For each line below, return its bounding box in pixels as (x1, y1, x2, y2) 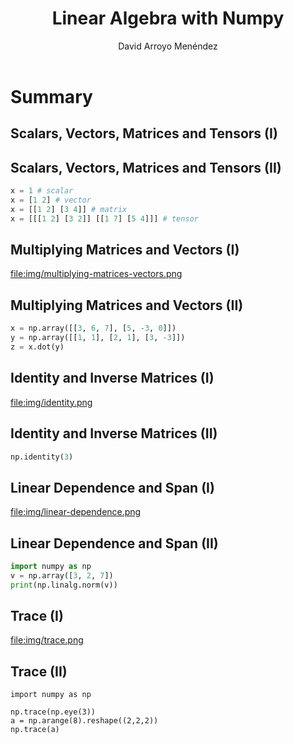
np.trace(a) (10, 725, 60, 735)
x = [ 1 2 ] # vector (10, 195, 92, 206)
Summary (10, 85, 93, 108)
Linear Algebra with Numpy (51, 7, 285, 30)
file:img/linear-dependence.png (10, 506, 142, 518)
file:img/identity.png (10, 396, 93, 408)
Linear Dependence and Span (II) (10, 535, 219, 552)
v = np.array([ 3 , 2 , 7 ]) (10, 570, 114, 581)
